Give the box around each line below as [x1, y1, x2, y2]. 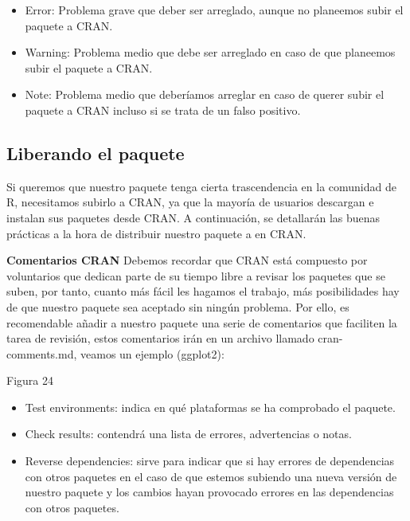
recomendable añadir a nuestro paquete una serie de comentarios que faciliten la [6, 314, 397, 331]
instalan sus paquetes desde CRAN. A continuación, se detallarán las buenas [6, 209, 381, 225]
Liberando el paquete [6, 140, 185, 165]
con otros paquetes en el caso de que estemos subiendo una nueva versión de [25, 468, 397, 484]
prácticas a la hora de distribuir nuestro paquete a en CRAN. [6, 225, 307, 241]
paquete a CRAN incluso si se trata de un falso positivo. [25, 101, 301, 118]
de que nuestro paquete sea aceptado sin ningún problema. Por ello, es [6, 298, 349, 315]
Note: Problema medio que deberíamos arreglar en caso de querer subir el [25, 86, 385, 103]
